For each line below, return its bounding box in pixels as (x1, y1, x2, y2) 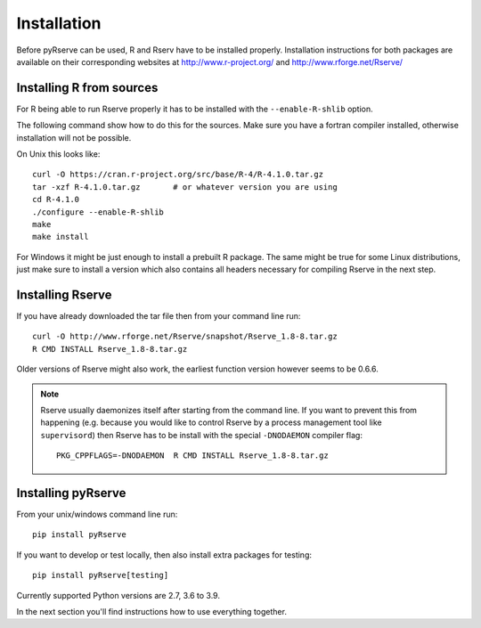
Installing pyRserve (16, 485, 126, 501)
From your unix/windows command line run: (16, 509, 178, 520)
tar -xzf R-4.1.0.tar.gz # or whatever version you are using (32, 182, 338, 192)
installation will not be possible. (16, 132, 132, 143)
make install (32, 232, 89, 242)
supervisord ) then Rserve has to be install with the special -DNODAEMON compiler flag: (40, 429, 363, 440)
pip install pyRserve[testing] (32, 570, 169, 581)
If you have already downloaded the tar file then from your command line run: (16, 311, 301, 322)
